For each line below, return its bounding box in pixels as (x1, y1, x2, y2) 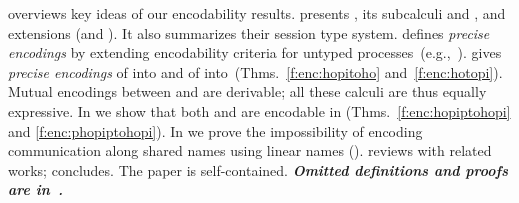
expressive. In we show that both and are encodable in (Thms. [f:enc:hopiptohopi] (8, 100, 511, 121)
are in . (8, 179, 64, 200)
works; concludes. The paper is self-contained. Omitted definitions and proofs (8, 159, 508, 180)
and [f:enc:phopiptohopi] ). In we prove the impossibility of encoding (8, 120, 423, 141)
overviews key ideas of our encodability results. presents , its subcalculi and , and (8, 3, 506, 23)
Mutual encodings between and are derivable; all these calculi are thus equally (8, 81, 487, 102)
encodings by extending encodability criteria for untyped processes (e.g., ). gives (8, 42, 502, 63)
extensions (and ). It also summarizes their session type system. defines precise (8, 22, 490, 43)
